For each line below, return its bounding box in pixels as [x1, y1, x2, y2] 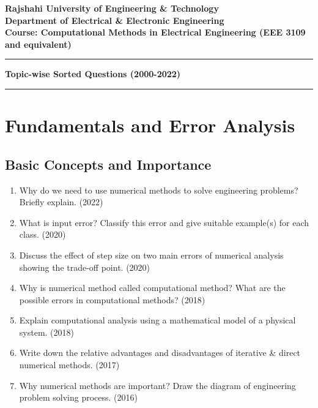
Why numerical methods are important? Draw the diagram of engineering [19, 379, 296, 391]
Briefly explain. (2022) [19, 195, 103, 208]
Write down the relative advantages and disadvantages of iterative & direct [19, 346, 301, 359]
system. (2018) [19, 325, 74, 338]
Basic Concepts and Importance [5, 154, 212, 173]
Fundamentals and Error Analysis [5, 113, 295, 138]
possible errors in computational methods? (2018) [19, 293, 205, 306]
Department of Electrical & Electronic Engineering [5, 13, 224, 26]
